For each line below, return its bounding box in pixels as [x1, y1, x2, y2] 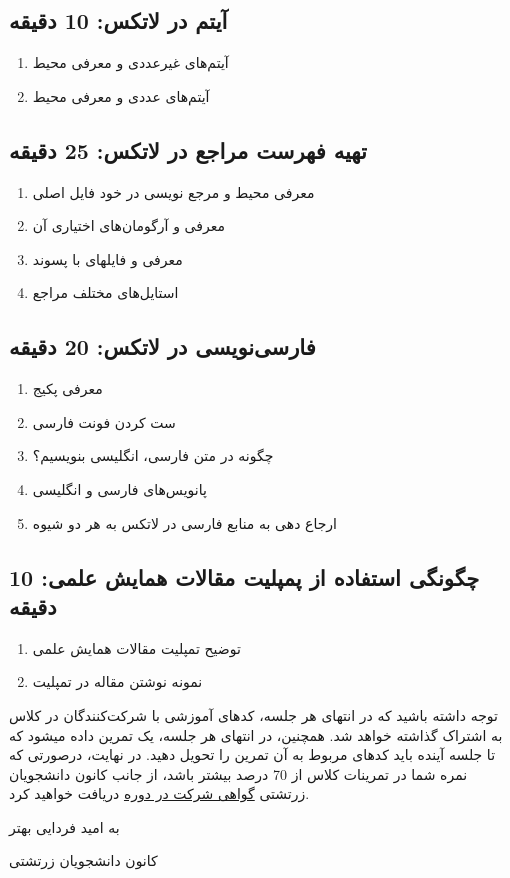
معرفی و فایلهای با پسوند [32, 248, 183, 269]
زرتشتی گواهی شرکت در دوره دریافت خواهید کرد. [9, 783, 310, 804]
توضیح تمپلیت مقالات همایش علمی [32, 637, 241, 658]
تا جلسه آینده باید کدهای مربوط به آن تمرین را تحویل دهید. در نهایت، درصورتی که [9, 744, 496, 765]
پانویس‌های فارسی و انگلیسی [32, 478, 207, 499]
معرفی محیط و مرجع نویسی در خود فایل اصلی [32, 181, 315, 202]
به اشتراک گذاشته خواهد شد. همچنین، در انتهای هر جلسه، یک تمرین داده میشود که [9, 724, 503, 745]
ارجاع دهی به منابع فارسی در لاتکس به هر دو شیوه [32, 512, 337, 533]
